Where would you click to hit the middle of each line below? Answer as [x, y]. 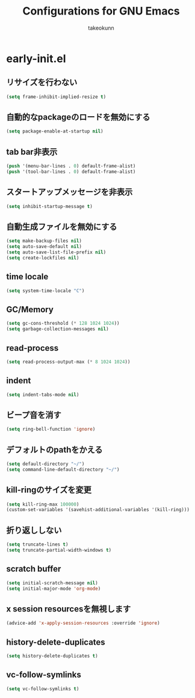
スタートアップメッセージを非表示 [70, 192]
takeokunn [101, 28]
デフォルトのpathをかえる [54, 450]
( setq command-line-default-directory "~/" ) [63, 469]
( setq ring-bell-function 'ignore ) [51, 429]
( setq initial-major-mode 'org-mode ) [54, 589]
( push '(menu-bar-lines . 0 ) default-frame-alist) [71, 166]
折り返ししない [34, 530]
